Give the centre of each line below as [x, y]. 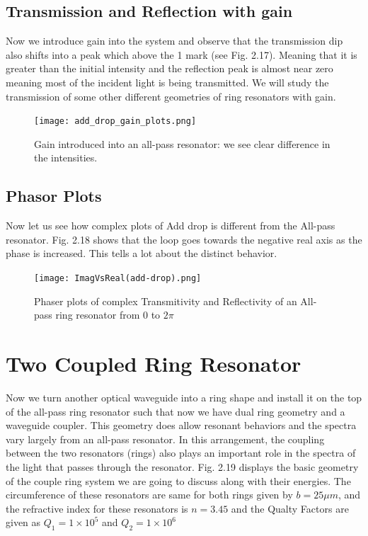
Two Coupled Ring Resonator [154, 364]
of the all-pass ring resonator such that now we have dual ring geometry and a [176, 411]
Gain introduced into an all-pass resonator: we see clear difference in [182, 143]
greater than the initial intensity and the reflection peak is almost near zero [169, 68]
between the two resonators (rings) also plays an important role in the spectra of [181, 453]
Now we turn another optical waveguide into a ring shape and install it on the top [184, 397]
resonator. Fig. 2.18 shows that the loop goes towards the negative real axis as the [184, 239]
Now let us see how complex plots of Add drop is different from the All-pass [171, 226]
